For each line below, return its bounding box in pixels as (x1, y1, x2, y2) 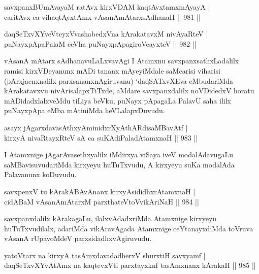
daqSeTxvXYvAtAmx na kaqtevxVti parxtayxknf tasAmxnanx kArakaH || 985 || (4, 260, 256, 270)
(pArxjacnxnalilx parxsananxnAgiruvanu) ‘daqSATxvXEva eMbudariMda (4, 75, 233, 86)
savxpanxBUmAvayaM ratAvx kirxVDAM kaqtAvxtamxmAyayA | (4, 2, 210, 12)
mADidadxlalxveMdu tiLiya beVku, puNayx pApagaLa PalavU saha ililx (4, 95, 231, 106)
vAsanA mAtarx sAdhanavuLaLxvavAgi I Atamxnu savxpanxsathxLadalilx (4, 55, 239, 66)
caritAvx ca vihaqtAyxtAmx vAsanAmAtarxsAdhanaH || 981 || (4, 11, 201, 22)
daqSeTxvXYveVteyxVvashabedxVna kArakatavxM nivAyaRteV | (4, 28, 208, 39)
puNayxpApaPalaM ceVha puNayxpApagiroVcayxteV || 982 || (4, 38, 197, 49)
